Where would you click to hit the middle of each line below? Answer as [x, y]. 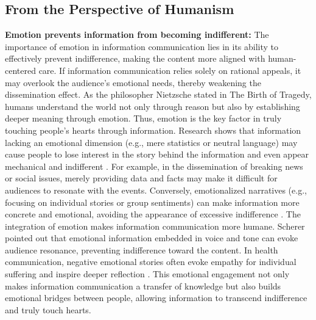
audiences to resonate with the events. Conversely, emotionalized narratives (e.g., [156, 190]
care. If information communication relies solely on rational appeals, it [170, 70]
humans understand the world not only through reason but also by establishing [153, 106]
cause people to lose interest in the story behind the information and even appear [157, 154]
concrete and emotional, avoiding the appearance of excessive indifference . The [153, 214]
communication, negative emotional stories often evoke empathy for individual [151, 262]
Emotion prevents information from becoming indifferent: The [137, 35]
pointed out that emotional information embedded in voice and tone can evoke [152, 238]
